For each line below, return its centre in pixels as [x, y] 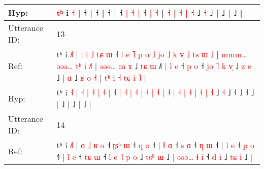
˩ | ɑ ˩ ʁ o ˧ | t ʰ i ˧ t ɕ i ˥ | [101, 77]
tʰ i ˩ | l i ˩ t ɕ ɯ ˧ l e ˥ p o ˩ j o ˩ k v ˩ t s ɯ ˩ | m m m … [152, 54]
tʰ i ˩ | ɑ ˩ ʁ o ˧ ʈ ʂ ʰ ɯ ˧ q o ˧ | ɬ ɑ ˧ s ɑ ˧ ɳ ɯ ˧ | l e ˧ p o [156, 145]
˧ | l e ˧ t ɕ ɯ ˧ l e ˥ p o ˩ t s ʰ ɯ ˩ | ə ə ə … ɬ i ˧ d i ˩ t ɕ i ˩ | [155, 157]
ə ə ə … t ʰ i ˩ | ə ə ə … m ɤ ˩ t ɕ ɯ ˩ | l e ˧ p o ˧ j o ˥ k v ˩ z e [154, 66]
